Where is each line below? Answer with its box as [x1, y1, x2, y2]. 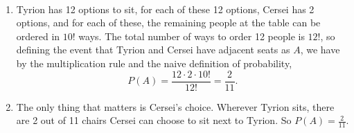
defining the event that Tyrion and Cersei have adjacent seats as [16, 42, 290, 57]
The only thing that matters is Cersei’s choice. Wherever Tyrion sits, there [16, 99, 335, 114]
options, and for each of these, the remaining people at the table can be [16, 15, 321, 30]
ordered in [16, 28, 60, 43]
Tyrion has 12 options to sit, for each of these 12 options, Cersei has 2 [16, 1, 315, 16]
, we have [300, 42, 340, 57]
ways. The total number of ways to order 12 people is [78, 28, 305, 43]
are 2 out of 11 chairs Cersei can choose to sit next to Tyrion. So [16, 113, 292, 127]
